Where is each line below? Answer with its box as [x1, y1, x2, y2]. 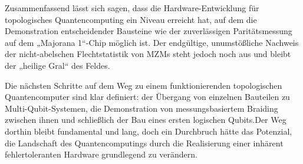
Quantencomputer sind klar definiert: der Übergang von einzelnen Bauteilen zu [5, 91, 290, 103]
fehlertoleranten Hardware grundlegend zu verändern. [5, 148, 197, 160]
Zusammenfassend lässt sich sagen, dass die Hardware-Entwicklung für [5, 2, 259, 14]
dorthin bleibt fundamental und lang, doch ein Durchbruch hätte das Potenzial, [5, 125, 292, 137]
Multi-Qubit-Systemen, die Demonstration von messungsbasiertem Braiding [5, 102, 278, 114]
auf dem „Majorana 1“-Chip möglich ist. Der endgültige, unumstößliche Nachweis [5, 36, 299, 48]
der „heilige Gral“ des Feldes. [5, 59, 110, 71]
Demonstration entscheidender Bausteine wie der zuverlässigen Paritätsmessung [5, 25, 292, 37]
